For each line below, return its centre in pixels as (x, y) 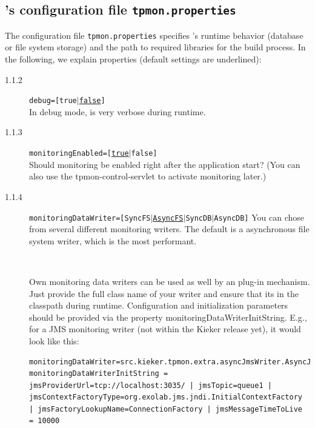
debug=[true (53, 101)
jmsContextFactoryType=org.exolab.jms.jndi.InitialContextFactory (166, 397)
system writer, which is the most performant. (113, 240)
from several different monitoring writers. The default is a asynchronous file (169, 229)
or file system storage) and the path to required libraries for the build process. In (155, 47)
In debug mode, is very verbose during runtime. (118, 111)
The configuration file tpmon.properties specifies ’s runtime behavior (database (154, 35)
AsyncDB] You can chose (259, 217)
